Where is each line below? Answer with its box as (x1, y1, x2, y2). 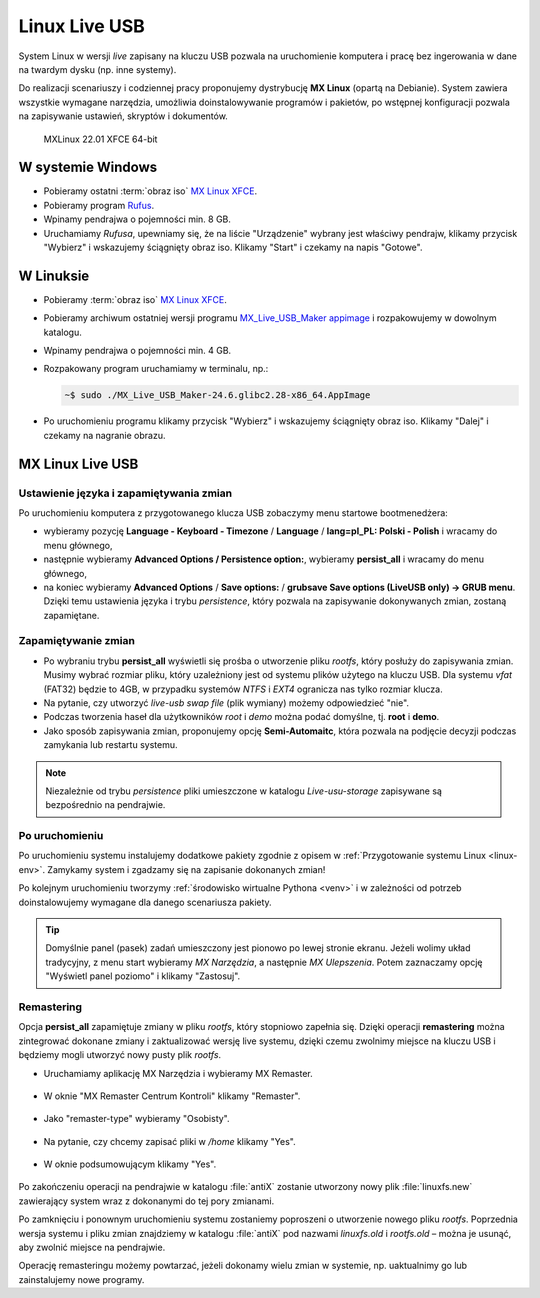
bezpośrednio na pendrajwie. (45, 799, 166, 811)
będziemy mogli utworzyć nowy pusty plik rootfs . (18, 1049, 222, 1061)
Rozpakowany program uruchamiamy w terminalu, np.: (43, 363, 269, 375)
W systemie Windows (18, 159, 158, 176)
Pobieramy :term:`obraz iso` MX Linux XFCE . (43, 293, 227, 305)
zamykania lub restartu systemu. (43, 739, 178, 751)
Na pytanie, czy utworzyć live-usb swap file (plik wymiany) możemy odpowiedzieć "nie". (43, 697, 410, 709)
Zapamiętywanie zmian (18, 634, 135, 648)
